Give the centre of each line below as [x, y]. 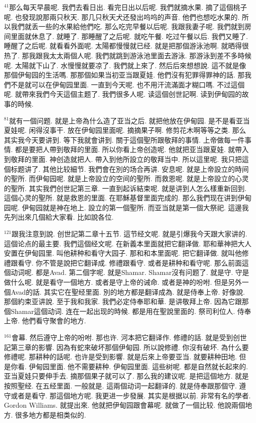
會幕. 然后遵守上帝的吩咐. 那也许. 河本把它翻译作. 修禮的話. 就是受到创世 [129, 337]
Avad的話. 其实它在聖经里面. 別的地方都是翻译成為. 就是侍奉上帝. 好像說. [128, 291]
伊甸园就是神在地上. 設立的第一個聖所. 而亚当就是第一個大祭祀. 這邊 [132, 207]
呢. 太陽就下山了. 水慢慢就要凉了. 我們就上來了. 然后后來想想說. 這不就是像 [125, 65]
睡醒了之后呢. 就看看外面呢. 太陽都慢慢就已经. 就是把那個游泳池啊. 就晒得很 [127, 46]
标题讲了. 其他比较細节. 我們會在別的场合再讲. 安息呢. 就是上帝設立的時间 [130, 169]
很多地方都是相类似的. [51, 414]
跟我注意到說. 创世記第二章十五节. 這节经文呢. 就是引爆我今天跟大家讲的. [129, 234]
